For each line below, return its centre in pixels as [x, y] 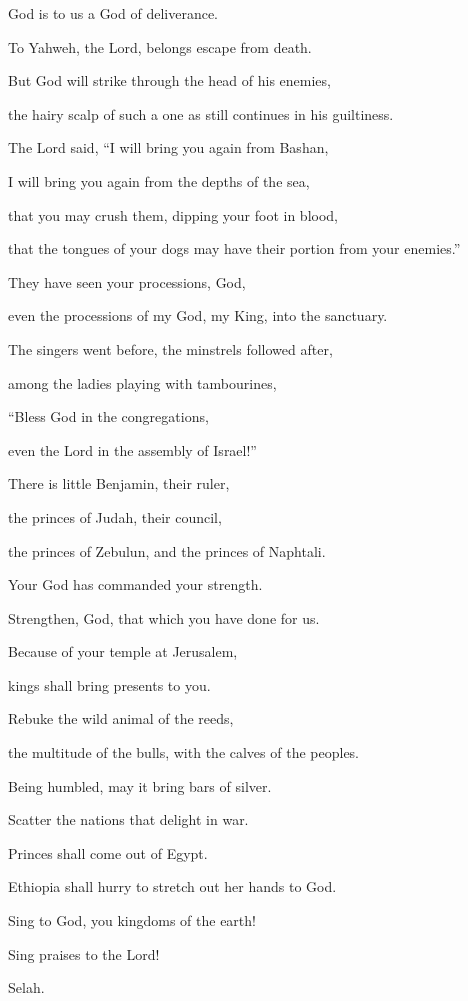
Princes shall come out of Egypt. [108, 852]
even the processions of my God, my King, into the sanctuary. [198, 315]
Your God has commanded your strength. [135, 584]
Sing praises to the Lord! [84, 953]
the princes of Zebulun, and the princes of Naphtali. [167, 550]
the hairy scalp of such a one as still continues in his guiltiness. [201, 113]
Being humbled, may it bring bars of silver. [140, 785]
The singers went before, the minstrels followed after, [170, 348]
